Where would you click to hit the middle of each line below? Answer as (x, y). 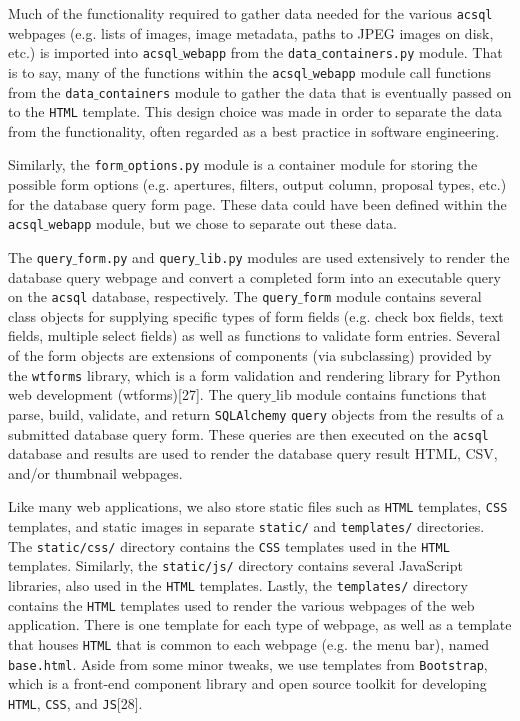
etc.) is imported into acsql (93, 52)
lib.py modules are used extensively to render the (354, 256)
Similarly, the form (66, 164)
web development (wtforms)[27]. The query (140, 394)
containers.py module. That (412, 52)
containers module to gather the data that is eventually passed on (305, 91)
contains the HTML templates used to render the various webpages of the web (241, 604)
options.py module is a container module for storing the (302, 164)
